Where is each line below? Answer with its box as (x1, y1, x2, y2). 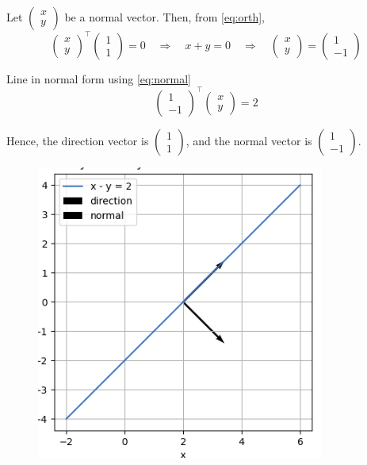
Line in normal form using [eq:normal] (6, 70, 191, 86)
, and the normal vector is (185, 132, 312, 148)
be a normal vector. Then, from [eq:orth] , (64, 9, 265, 25)
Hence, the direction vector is (6, 132, 149, 148)
